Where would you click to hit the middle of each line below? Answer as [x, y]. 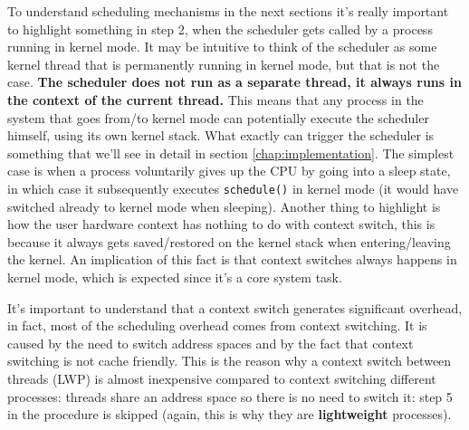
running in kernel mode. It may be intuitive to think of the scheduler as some [222, 47]
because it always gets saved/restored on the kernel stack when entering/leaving [229, 241]
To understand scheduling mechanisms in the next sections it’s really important [228, 11]
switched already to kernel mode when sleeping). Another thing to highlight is [224, 206]
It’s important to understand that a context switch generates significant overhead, [235, 307]
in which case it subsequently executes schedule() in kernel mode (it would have [233, 188]
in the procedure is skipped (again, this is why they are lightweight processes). [230, 414]
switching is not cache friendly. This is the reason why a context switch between [230, 361]
